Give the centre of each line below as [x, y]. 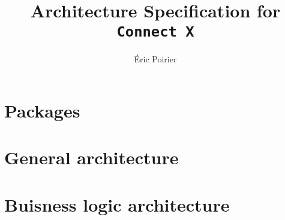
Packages [42, 111]
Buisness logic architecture [117, 204]
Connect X [155, 32]
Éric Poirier [155, 59]
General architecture [91, 157]
